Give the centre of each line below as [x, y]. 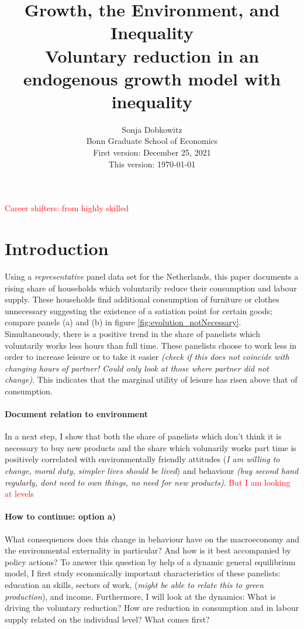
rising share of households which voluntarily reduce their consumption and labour [151, 288]
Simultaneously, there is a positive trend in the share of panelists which [132, 333]
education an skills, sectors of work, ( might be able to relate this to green [134, 585]
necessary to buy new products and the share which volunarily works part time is [151, 447]
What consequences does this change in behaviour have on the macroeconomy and [152, 539]
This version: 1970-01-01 [152, 164]
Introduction [57, 248]
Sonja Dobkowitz [152, 129]
